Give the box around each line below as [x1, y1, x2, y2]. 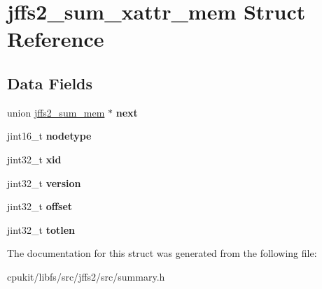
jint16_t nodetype [7, 128, 92, 143]
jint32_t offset [7, 199, 73, 214]
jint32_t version [7, 175, 81, 190]
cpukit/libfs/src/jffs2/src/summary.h [7, 269, 165, 283]
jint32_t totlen [7, 222, 75, 237]
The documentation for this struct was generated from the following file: [7, 246, 317, 260]
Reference [7, 24, 104, 53]
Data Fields [7, 72, 93, 94]
